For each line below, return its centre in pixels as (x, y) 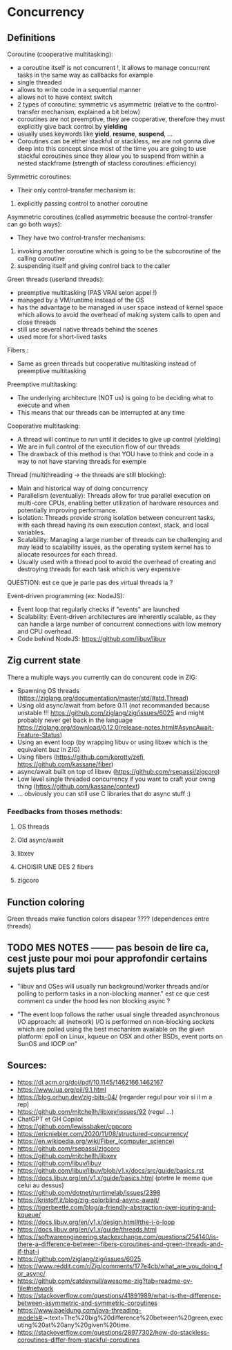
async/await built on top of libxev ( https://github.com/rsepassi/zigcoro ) (118, 771)
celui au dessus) (40, 1185)
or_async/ (31, 1273)
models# (30, 1317)
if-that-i (28, 1251)
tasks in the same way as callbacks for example (85, 75)
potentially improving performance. (67, 510)
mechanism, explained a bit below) (90, 112)
